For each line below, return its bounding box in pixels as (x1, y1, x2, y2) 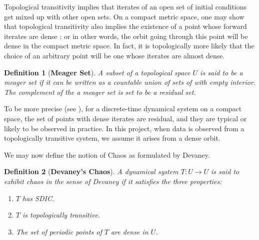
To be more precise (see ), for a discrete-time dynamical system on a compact (4, 103, 242, 114)
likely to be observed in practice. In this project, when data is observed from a (4, 123, 244, 133)
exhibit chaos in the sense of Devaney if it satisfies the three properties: (4, 176, 222, 186)
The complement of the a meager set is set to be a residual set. (4, 86, 196, 97)
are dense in (110, 226, 148, 237)
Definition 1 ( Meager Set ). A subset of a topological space (4, 67, 190, 77)
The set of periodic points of (15, 226, 102, 237)
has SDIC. (22, 193, 54, 203)
